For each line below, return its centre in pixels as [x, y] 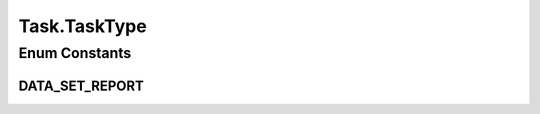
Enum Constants [75, 53]
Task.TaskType [82, 26]
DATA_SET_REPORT [81, 85]
